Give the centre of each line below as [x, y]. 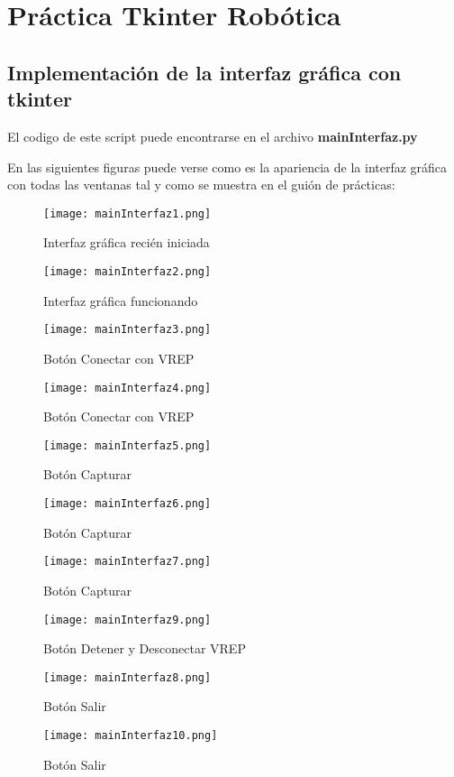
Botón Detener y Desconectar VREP [145, 648]
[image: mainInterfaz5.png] [127, 445]
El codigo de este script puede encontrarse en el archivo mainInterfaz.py [213, 136]
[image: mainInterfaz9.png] [127, 620]
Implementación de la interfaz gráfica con [204, 72]
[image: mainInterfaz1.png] [127, 213]
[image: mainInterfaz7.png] [127, 562]
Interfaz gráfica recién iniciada [127, 242]
